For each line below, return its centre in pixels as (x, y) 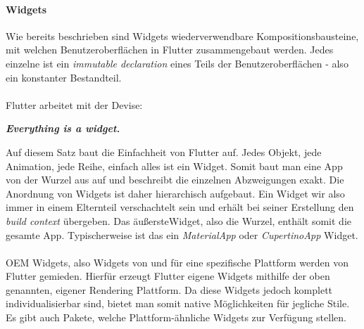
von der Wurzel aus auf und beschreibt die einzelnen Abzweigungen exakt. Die (175, 180)
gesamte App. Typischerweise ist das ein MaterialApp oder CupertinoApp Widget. (182, 234)
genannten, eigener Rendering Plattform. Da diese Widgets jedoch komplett (169, 289)
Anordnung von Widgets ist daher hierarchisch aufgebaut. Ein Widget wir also (175, 193)
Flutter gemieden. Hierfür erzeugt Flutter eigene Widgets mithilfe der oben (168, 276)
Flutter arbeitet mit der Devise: (74, 104)
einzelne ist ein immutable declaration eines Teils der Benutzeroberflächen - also (177, 63)
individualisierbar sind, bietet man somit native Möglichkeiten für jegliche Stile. (178, 303)
